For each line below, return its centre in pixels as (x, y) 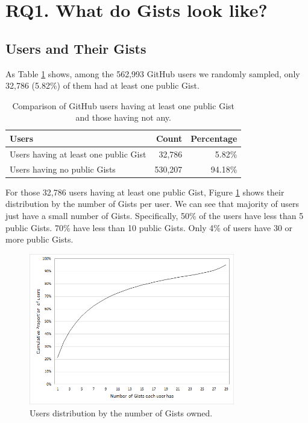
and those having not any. (123, 117)
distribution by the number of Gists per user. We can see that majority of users (152, 204)
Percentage (214, 138)
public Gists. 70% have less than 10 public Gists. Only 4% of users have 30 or (149, 227)
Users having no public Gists (63, 169)
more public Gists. (39, 239)
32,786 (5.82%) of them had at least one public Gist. (102, 85)
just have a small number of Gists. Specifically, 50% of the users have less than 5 (155, 215)
